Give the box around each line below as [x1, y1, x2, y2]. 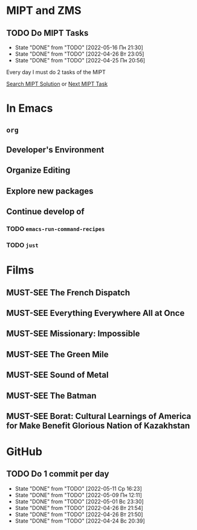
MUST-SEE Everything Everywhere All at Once [6, 307, 185, 318]
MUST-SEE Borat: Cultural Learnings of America [6, 411, 192, 421]
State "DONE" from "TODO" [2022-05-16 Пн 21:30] [15, 44, 143, 51]
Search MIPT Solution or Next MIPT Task [6, 80, 108, 87]
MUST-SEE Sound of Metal [6, 370, 109, 380]
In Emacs [6, 101, 53, 115]
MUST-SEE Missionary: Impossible [6, 329, 140, 339]
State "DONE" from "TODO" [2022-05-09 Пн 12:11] [15, 491, 142, 498]
